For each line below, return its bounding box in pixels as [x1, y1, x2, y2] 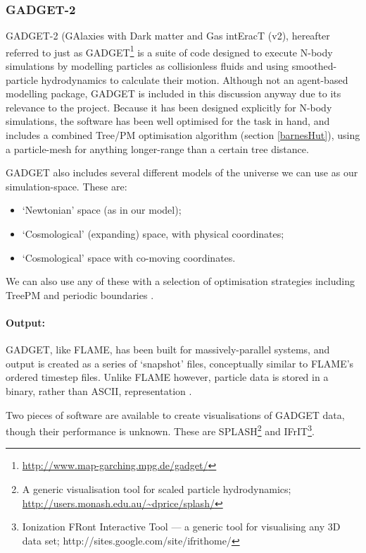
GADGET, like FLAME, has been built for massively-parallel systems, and [6, 342, 330, 357]
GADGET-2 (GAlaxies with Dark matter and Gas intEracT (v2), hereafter [6, 28, 330, 43]
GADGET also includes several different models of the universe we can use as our [6, 165, 358, 180]
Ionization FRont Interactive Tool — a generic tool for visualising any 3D [22, 519, 341, 534]
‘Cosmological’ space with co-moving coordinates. [22, 250, 236, 265]
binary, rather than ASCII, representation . [6, 383, 192, 398]
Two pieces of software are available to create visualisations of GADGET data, [6, 407, 345, 422]
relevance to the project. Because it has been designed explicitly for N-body [6, 99, 332, 114]
